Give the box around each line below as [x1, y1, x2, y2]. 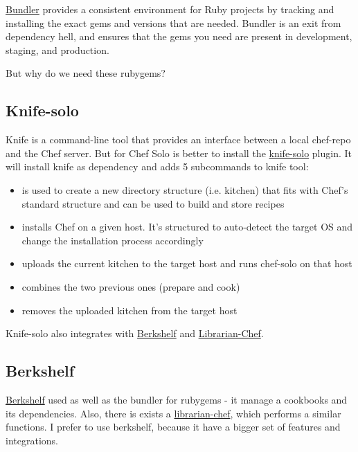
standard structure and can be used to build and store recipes [21, 196, 285, 210]
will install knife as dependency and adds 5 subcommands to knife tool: [6, 159, 309, 174]
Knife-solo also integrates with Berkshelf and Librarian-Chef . [6, 326, 264, 341]
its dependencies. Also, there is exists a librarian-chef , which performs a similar [6, 406, 341, 420]
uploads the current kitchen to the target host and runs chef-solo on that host [21, 256, 352, 271]
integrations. [6, 433, 58, 447]
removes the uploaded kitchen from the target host [21, 302, 238, 317]
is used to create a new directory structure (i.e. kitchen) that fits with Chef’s [21, 182, 348, 197]
